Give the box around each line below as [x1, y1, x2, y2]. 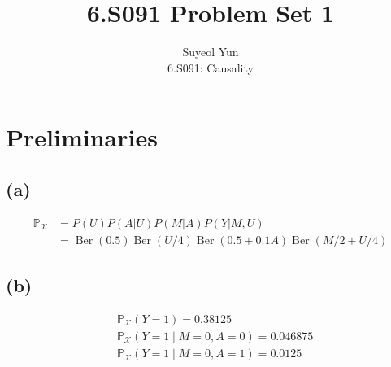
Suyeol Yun [182, 43, 239, 60]
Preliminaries [6, 120, 158, 154]
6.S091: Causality [167, 59, 254, 76]
